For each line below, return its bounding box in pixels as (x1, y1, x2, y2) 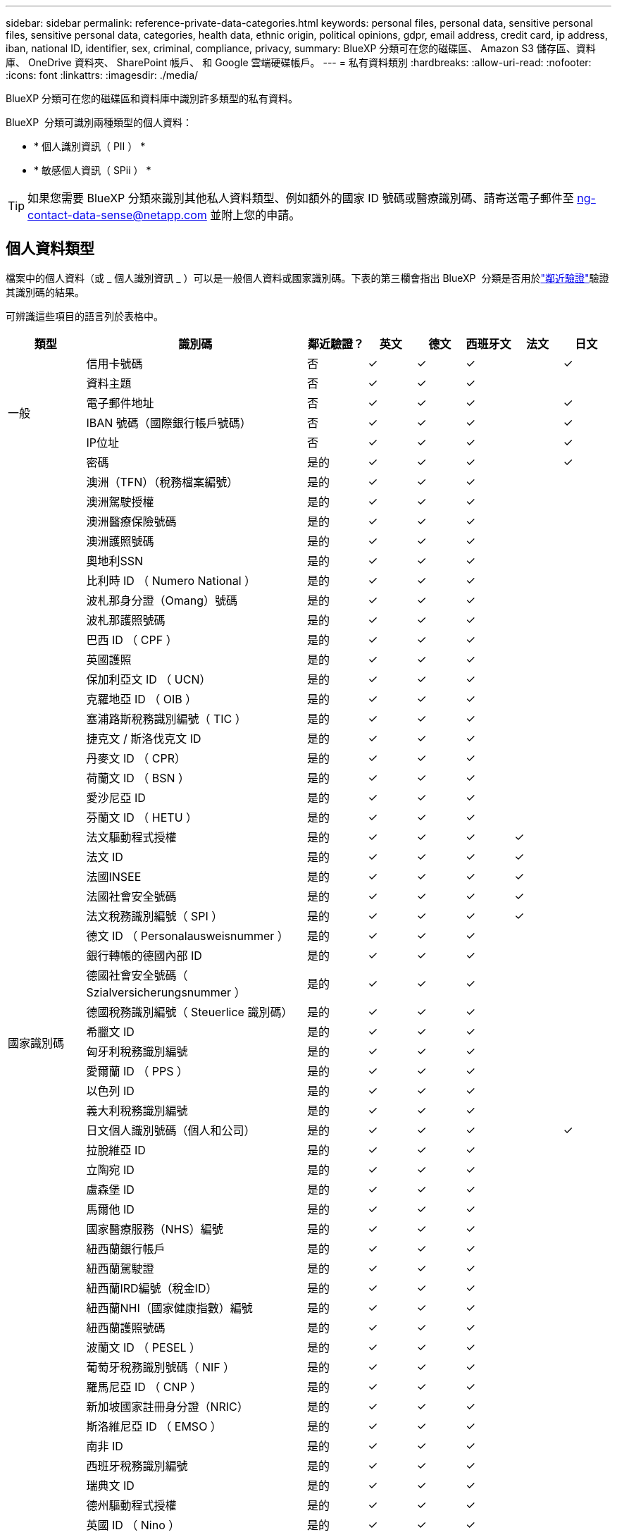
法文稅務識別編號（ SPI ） (86, 908, 223, 923)
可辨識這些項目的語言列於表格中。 (6, 309, 163, 322)
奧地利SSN (86, 553, 144, 568)
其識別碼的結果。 (6, 285, 85, 298)
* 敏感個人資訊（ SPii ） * (34, 164, 151, 176)
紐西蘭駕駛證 (86, 1261, 154, 1276)
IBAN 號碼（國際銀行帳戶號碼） (86, 415, 251, 430)
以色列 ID (86, 1083, 135, 1098)
